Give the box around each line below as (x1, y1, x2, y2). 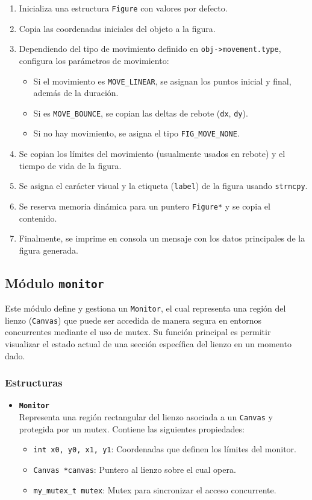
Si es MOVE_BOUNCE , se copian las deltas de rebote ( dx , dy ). (33, 106, 248, 119)
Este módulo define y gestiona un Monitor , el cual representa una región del (5, 302, 286, 315)
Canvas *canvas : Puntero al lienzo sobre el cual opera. (33, 463, 236, 475)
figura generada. (19, 243, 78, 256)
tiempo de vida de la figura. (19, 159, 122, 171)
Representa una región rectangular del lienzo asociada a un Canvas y (19, 411, 273, 423)
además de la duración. (33, 86, 119, 99)
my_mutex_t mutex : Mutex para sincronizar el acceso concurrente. (33, 483, 276, 496)
